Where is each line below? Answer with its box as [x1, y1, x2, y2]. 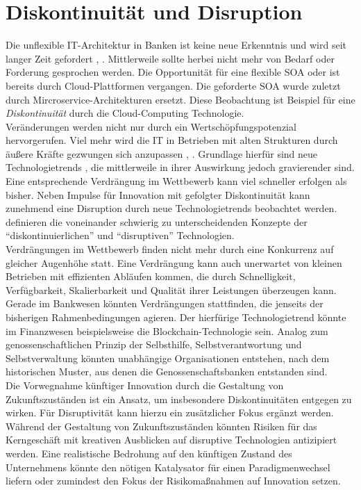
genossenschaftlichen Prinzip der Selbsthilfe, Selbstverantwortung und [6, 337, 302, 352]
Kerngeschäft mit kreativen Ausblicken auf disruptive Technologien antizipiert [6, 432, 337, 447]
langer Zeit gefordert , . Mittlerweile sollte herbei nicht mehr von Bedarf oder [6, 51, 335, 65]
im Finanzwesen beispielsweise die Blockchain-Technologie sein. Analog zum [6, 323, 328, 338]
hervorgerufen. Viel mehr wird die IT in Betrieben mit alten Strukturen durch [6, 133, 338, 147]
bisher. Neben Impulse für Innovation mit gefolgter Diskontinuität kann [6, 187, 310, 202]
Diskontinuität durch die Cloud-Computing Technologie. [6, 106, 244, 120]
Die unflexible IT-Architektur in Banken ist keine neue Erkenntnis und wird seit [6, 38, 346, 52]
